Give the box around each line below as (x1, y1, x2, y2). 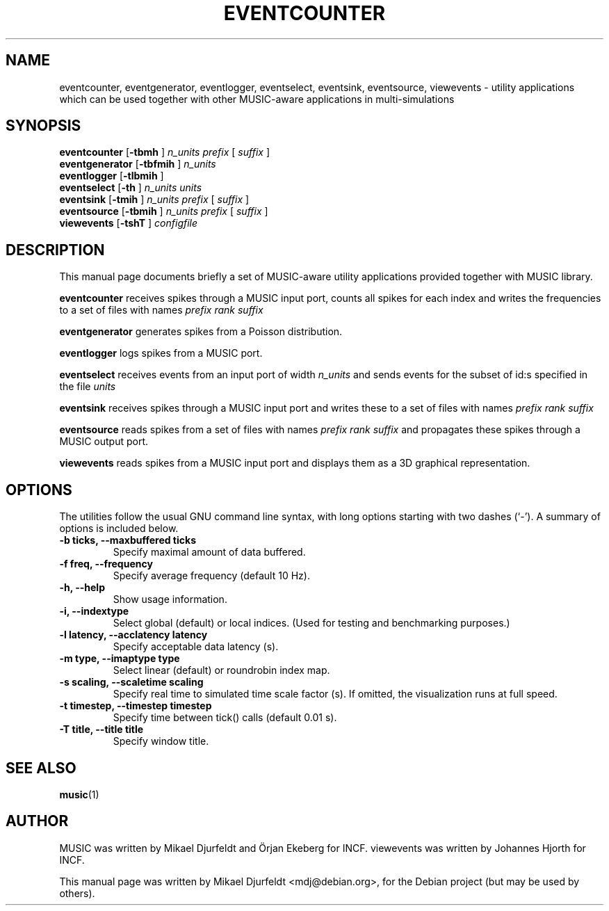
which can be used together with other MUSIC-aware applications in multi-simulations (59, 92, 455, 105)
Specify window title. (113, 735, 209, 748)
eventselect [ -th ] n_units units (59, 182, 202, 194)
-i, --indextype (59, 605, 129, 618)
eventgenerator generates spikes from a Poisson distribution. (59, 325, 343, 338)
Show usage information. (113, 593, 227, 606)
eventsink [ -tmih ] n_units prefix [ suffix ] (59, 193, 250, 206)
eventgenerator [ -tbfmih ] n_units (59, 158, 216, 170)
